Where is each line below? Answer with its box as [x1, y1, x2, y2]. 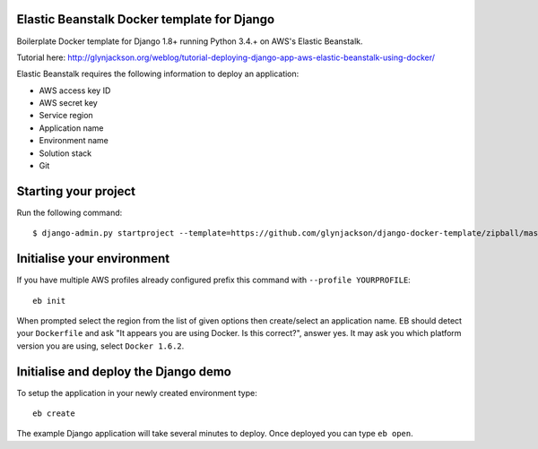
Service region [39, 110, 93, 121]
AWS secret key [39, 98, 98, 108]
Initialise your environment [16, 251, 170, 266]
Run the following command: [16, 207, 123, 218]
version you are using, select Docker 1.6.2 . [16, 341, 185, 351]
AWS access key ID [39, 85, 111, 96]
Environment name [39, 135, 109, 146]
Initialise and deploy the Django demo [16, 364, 232, 379]
